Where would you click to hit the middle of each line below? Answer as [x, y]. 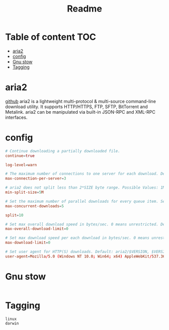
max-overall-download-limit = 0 [37, 229]
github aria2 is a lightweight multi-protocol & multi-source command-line [80, 101]
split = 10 [14, 215]
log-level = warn [21, 165]
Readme [84, 9]
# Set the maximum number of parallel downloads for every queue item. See [86, 201]
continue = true [20, 156]
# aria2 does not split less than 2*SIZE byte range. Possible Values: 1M [85, 188]
